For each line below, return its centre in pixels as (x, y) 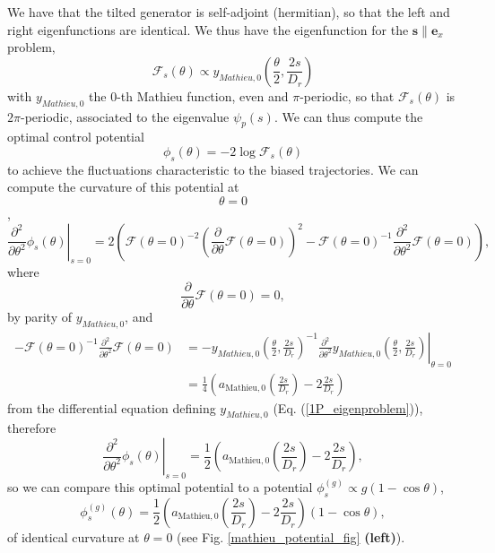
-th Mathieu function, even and (203, 95)
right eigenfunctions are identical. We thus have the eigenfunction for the (208, 29)
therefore (32, 428)
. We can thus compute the (348, 116)
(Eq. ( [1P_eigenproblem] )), (348, 407)
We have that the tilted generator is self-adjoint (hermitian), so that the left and (229, 12)
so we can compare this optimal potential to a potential (160, 486)
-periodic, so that (347, 95)
